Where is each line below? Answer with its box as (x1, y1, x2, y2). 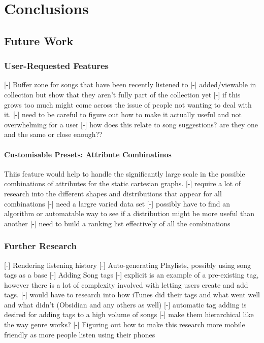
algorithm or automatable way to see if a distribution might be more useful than (4, 208, 255, 219)
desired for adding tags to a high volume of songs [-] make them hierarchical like (4, 309, 254, 320)
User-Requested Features (4, 59, 109, 72)
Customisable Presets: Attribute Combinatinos (4, 149, 172, 159)
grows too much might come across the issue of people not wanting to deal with (4, 99, 252, 110)
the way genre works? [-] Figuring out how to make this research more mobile (4, 319, 245, 330)
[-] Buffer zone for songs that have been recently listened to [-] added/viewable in (4, 79, 256, 90)
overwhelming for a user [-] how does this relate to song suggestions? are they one (4, 119, 258, 129)
